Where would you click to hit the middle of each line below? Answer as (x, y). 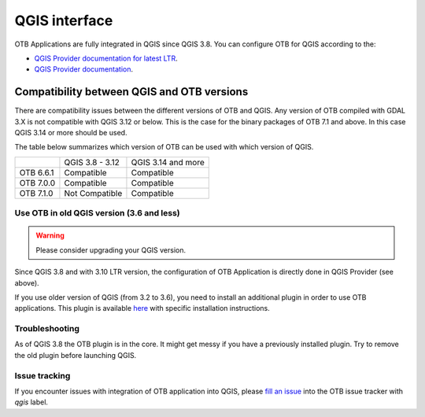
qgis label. (31, 402)
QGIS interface (64, 20)
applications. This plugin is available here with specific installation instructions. (142, 308)
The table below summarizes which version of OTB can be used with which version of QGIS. (164, 147)
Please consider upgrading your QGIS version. (111, 250)
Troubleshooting (47, 329)
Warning (50, 235)
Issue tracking (42, 375)
